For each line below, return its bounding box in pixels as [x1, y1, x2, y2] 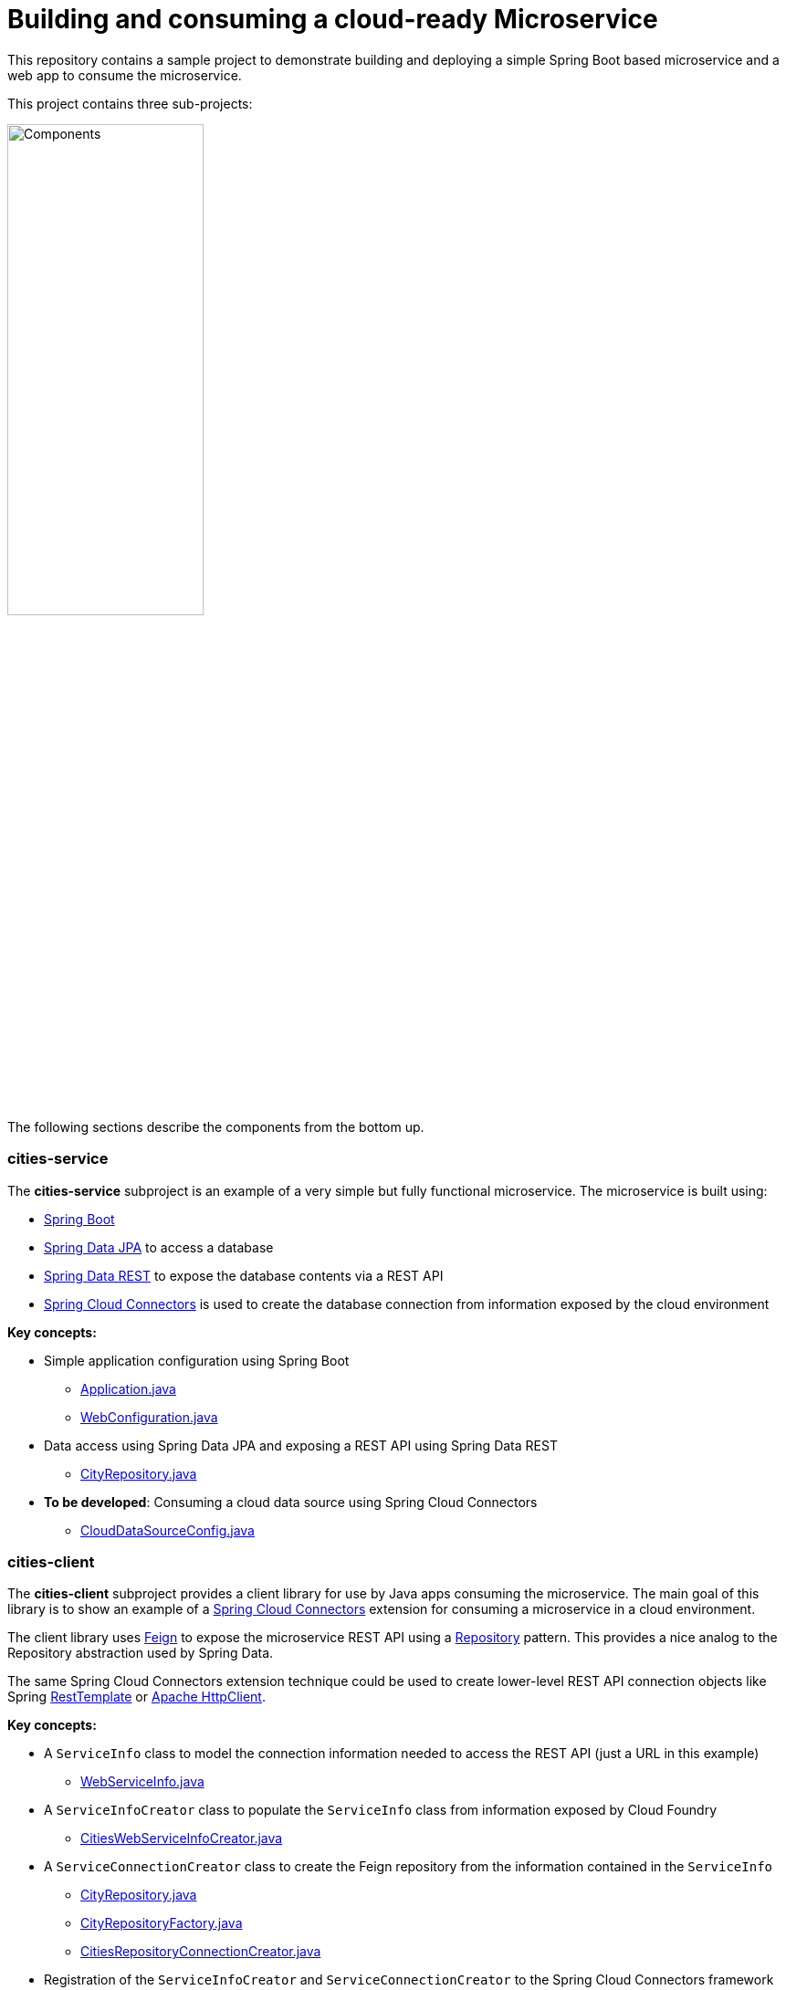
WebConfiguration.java [80, 1409, 218, 1425]
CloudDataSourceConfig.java [80, 1522, 255, 1538]
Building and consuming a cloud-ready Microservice [7, 4, 658, 35]
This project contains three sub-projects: [7, 95, 253, 111]
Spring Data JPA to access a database [44, 1239, 274, 1255]
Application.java [80, 1380, 176, 1397]
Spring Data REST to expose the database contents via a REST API [44, 1267, 444, 1283]
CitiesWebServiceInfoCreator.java [80, 1830, 283, 1847]
